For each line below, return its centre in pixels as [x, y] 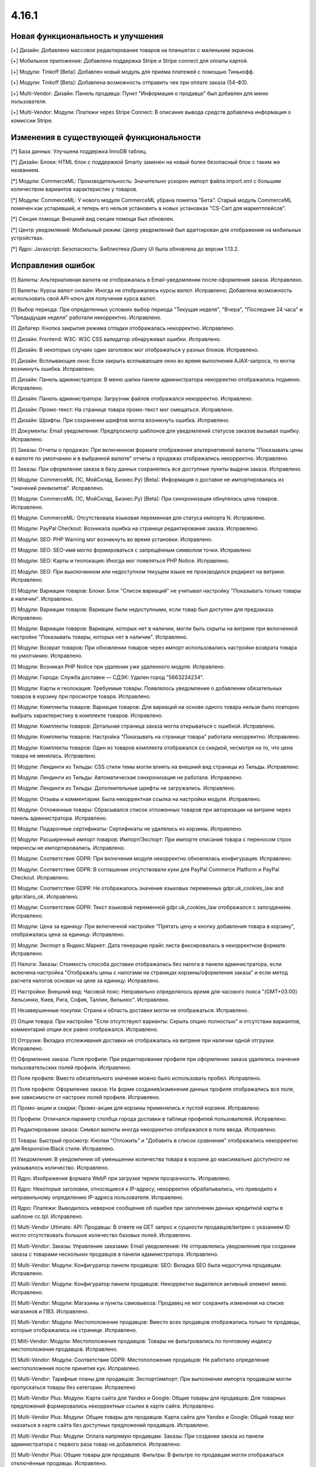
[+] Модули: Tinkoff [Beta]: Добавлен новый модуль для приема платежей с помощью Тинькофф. [133, 72]
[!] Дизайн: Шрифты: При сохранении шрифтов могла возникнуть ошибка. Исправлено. [121, 420]
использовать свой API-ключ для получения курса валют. [84, 299]
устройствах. [27, 238]
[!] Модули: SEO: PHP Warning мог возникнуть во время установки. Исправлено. [112, 539]
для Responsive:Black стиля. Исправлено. [63, 1148]
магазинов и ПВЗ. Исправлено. [50, 1311]
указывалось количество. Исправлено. [60, 1167]
